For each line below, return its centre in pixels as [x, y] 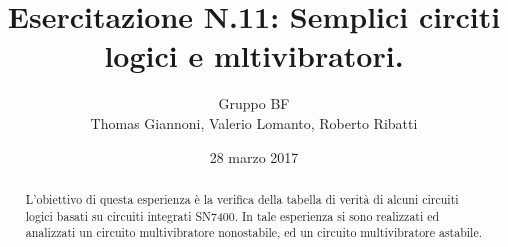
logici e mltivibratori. [254, 55]
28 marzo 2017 [254, 156]
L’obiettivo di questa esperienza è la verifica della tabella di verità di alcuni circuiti [242, 198]
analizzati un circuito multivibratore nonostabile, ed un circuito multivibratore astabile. [253, 232]
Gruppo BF [254, 103]
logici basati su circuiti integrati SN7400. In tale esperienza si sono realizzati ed [232, 215]
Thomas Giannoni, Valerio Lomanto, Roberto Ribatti [254, 122]
